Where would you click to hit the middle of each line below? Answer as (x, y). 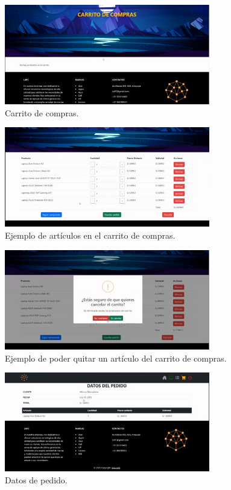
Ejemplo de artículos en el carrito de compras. (90, 235)
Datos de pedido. (36, 479)
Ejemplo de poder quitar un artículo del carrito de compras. (116, 358)
